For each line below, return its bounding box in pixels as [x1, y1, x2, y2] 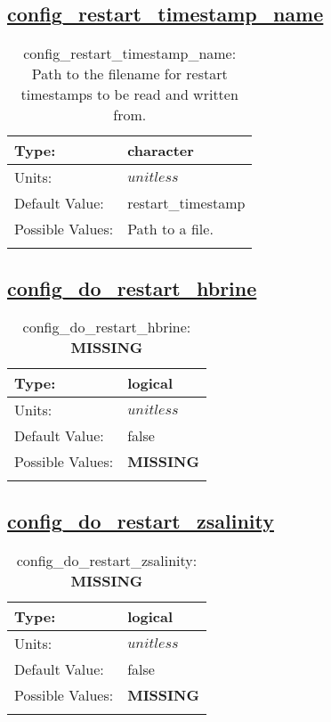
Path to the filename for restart [31, 63, 228, 85]
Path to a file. [127, 218, 214, 240]
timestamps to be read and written [20, 84, 238, 105]
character [127, 140, 194, 161]
